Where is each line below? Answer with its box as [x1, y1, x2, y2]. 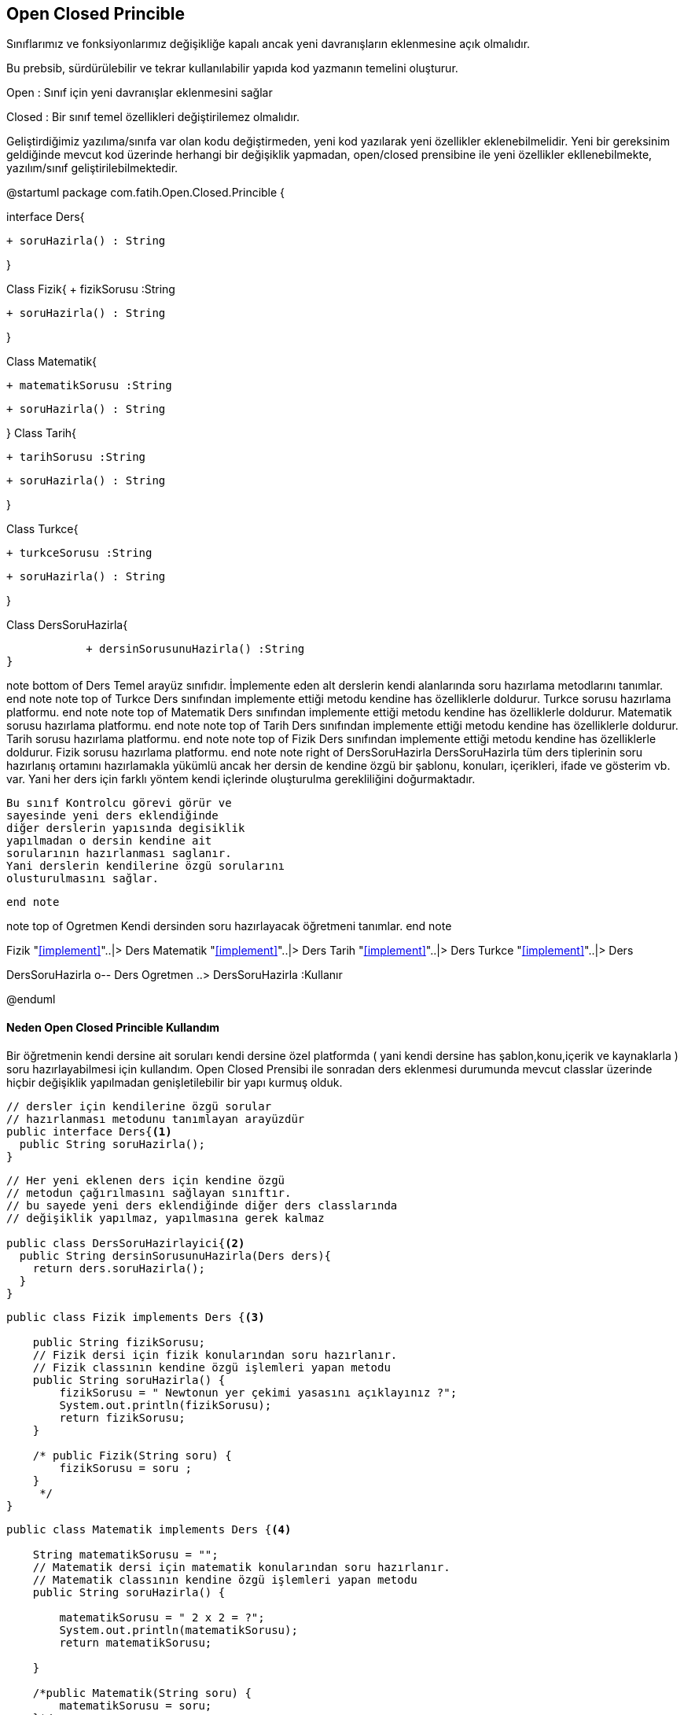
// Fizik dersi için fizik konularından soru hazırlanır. [32, 1348, 398, 1361]
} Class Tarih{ [6, 426, 77, 440]
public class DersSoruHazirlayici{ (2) [6, 1236, 245, 1249]
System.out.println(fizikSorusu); [59, 1398, 272, 1411]
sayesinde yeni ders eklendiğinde [6, 809, 219, 823]
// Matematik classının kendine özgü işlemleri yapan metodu [32, 1573, 417, 1586]
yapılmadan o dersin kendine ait [6, 834, 212, 848]
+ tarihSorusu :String [6, 451, 146, 464]
